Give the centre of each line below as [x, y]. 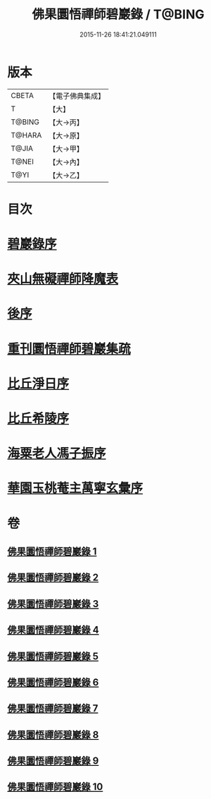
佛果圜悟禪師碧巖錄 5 [53, 656]
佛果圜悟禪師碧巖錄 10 [55, 787]
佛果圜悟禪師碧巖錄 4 [53, 630]
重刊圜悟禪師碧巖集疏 [69, 349]
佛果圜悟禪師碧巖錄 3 [53, 604]
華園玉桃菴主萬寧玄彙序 [75, 488]
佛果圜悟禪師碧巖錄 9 [53, 761]
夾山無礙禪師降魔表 [63, 279]
